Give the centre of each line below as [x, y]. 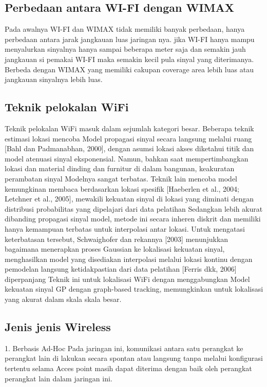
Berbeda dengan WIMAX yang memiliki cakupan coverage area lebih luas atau [129, 69]
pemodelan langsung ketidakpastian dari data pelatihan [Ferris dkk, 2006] [121, 269]
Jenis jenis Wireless [58, 327]
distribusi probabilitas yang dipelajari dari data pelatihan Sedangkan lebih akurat [134, 208]
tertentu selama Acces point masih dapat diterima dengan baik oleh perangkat [128, 368]
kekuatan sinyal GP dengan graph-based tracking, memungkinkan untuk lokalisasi [134, 289]
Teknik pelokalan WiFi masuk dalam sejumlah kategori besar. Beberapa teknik [129, 128]
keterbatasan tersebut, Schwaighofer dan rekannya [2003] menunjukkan [117, 239]
